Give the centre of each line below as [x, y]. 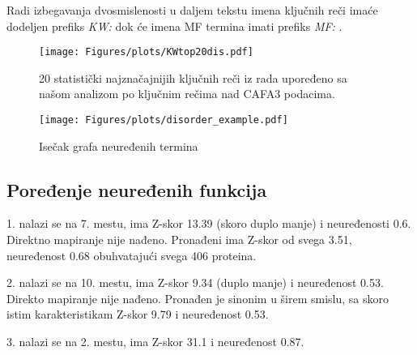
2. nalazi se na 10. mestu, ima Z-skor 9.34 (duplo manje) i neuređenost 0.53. [195, 282]
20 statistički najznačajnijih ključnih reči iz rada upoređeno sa [193, 77]
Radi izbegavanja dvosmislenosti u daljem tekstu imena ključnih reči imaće [192, 10]
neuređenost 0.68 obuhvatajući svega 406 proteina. [132, 255]
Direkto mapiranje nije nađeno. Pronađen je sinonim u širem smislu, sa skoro [198, 298]
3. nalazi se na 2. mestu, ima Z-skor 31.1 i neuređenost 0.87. [155, 342]
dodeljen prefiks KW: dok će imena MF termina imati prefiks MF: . [174, 26]
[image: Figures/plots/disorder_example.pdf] [164, 120]
